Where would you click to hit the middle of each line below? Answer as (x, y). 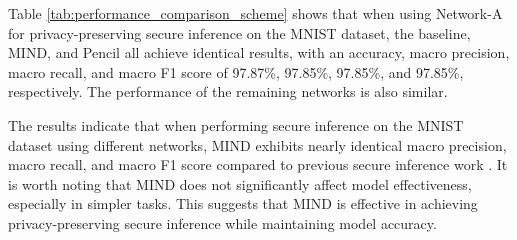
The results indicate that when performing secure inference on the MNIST (236, 124)
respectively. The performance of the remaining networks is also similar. (228, 91)
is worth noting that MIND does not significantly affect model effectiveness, (240, 183)
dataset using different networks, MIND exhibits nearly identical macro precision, (257, 144)
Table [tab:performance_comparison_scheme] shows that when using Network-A (255, 13)
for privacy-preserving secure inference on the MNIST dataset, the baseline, (239, 32)
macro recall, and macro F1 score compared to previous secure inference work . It (258, 164)
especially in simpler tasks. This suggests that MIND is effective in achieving (243, 203)
